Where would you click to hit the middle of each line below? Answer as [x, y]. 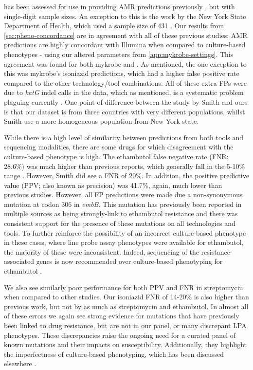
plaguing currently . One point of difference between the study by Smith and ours [126, 102]
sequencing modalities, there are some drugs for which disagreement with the [119, 147]
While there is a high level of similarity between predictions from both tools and [124, 137]
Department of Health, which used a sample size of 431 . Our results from [114, 26]
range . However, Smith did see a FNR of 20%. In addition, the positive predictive [126, 176]
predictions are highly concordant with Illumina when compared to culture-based [125, 45]
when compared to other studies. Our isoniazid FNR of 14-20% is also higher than [126, 297]
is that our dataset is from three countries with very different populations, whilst [125, 111]
